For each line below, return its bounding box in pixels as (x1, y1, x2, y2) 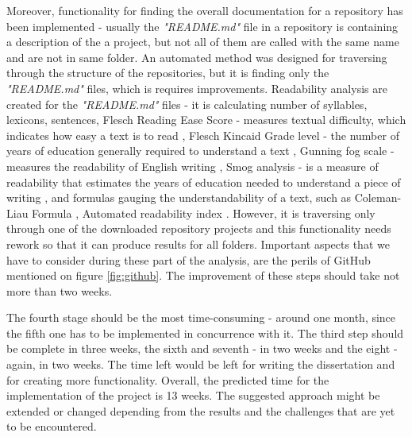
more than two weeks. (6, 282, 113, 299)
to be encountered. (6, 418, 97, 435)
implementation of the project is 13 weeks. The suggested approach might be (6, 387, 380, 404)
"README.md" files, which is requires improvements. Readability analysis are (6, 79, 387, 96)
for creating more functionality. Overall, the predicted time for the (6, 371, 329, 388)
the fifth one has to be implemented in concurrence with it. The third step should (6, 324, 404, 341)
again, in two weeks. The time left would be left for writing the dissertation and (6, 356, 395, 373)
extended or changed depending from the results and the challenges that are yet (6, 402, 395, 419)
